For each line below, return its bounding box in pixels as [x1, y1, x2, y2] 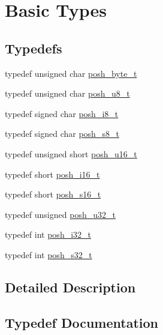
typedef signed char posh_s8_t [5, 127, 119, 140]
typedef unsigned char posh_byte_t [5, 67, 137, 79]
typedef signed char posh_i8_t [5, 107, 119, 119]
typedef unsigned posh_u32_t [5, 208, 116, 220]
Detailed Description [5, 277, 136, 296]
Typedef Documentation [5, 313, 158, 331]
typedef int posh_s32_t [5, 248, 92, 261]
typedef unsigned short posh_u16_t [5, 147, 137, 160]
